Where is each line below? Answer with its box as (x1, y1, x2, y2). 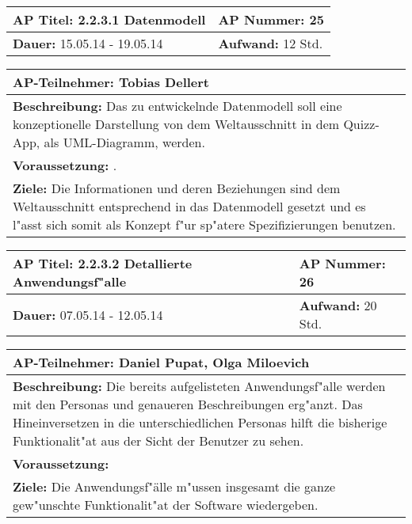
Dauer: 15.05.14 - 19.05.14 (13, 34, 163, 52)
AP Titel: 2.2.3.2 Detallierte (13, 254, 193, 272)
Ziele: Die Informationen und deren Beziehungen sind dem (13, 179, 341, 197)
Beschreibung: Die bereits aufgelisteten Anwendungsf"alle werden (13, 377, 386, 395)
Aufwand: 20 (299, 296, 377, 314)
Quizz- (343, 115, 380, 133)
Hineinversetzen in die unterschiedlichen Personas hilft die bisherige (13, 413, 387, 431)
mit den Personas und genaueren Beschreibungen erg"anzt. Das (13, 395, 363, 413)
